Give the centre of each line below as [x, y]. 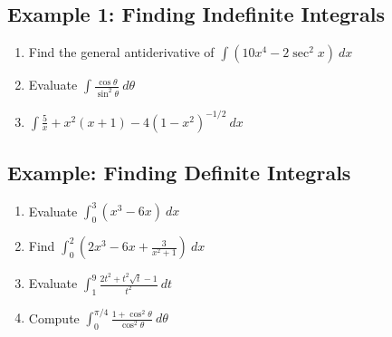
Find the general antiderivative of [121, 52]
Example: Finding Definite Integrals [179, 172]
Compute [54, 318]
